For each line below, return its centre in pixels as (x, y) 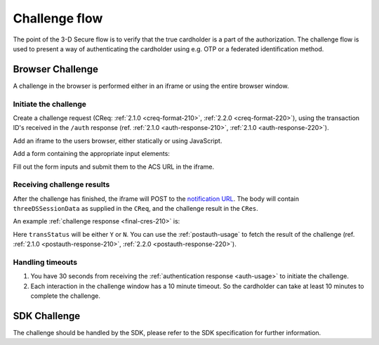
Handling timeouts (45, 262)
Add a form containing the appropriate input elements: (91, 154)
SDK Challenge (47, 316)
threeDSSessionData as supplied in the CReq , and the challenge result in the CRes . (136, 209)
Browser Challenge (55, 69)
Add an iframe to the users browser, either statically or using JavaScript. (118, 141)
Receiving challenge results (61, 185)
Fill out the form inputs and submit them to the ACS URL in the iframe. (114, 167)
